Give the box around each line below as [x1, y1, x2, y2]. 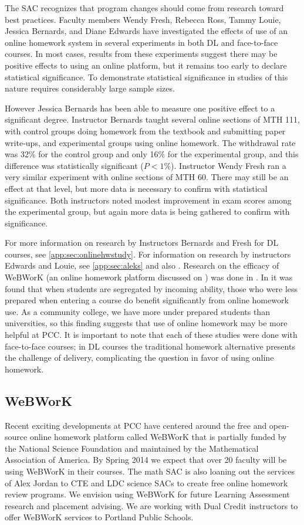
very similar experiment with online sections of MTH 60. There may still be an [5, 171, 289, 183]
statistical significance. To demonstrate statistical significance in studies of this [5, 70, 288, 83]
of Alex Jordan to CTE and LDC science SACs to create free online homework [5, 476, 288, 489]
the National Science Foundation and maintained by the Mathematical [5, 442, 259, 454]
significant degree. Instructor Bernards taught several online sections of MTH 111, [5, 113, 300, 126]
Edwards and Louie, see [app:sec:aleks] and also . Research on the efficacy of [5, 259, 279, 272]
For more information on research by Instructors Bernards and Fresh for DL [5, 236, 279, 249]
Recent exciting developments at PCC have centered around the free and [5, 419, 267, 431]
